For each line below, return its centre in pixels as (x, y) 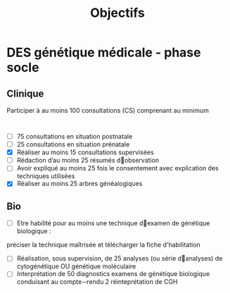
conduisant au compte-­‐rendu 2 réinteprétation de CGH (97, 282)
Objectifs (117, 13)
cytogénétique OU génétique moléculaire (76, 266)
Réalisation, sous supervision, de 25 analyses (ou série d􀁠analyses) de (120, 258)
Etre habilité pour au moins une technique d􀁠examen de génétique (113, 223)
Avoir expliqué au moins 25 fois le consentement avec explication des (117, 168)
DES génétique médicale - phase (104, 52)
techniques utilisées (46, 176)
